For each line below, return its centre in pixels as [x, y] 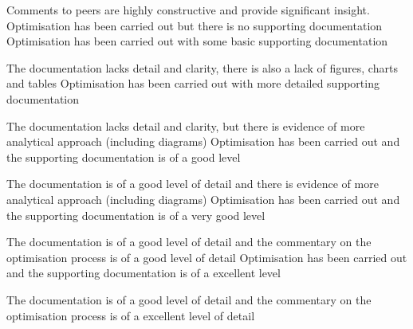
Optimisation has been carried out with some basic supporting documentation [197, 41]
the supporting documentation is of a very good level [136, 215]
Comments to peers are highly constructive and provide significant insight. [188, 10]
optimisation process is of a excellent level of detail [131, 315]
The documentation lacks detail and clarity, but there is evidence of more [186, 125]
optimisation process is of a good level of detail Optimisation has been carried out [207, 257]
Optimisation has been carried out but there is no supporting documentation [195, 25]
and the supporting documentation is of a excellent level [144, 273]
